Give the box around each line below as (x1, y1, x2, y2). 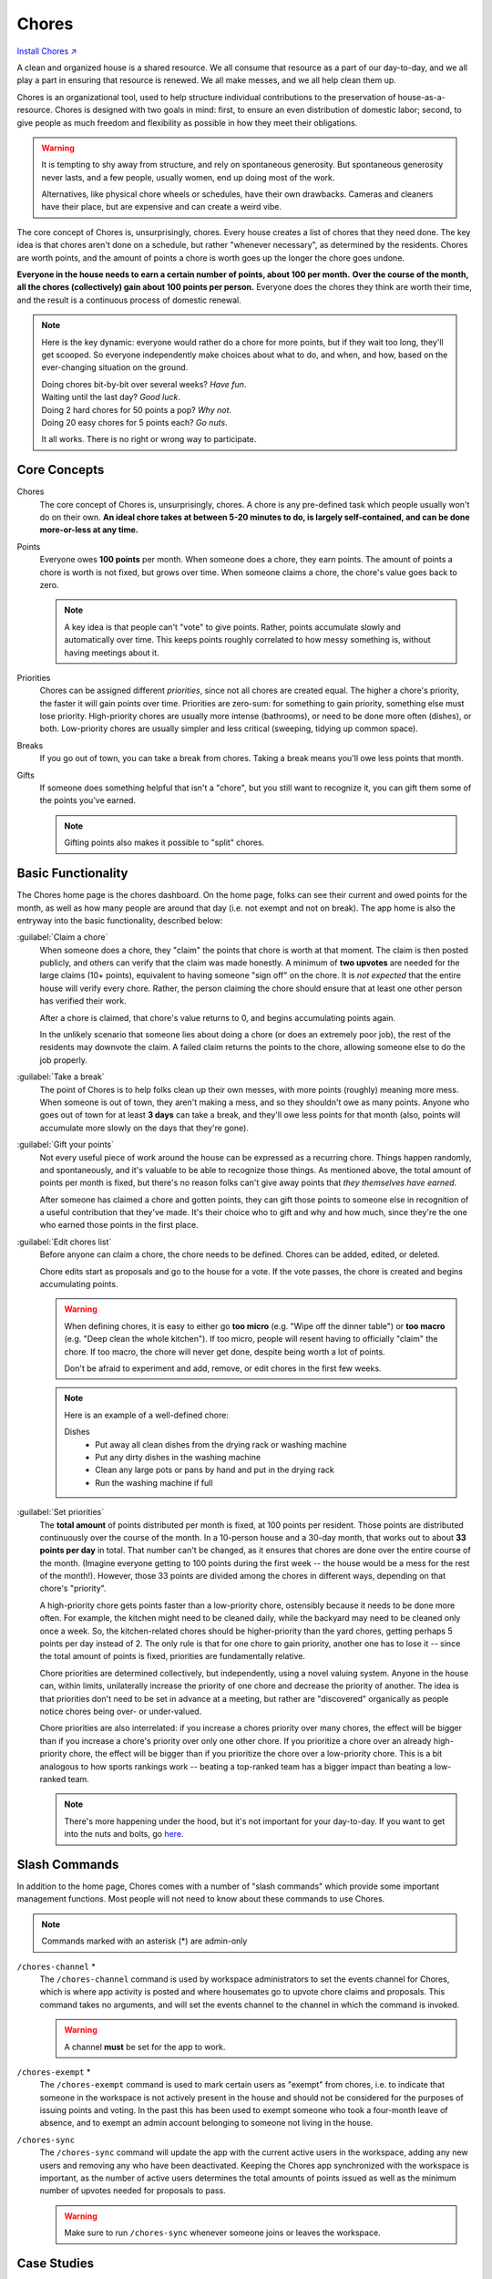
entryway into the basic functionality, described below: (16, 914, 223, 925)
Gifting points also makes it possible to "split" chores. (64, 837, 265, 848)
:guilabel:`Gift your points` (16, 1139, 114, 1150)
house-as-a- (397, 91, 446, 102)
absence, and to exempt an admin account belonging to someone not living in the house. (39, 2118, 374, 2129)
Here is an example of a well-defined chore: (64, 1409, 230, 1420)
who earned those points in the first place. (39, 1220, 200, 1231)
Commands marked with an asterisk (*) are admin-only (41, 1935, 248, 1946)
